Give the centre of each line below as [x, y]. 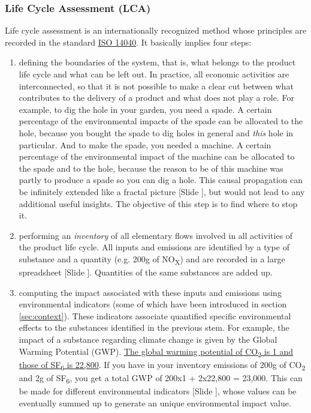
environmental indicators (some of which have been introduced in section [153, 304]
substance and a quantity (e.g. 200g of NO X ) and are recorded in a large [152, 259]
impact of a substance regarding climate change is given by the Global [148, 339]
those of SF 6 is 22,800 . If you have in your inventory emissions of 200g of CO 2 [162, 365]
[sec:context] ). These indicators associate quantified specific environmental [155, 315]
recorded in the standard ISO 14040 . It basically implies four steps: [128, 42]
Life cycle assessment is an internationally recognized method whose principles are [156, 30]
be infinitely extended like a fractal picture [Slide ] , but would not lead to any [162, 191]
